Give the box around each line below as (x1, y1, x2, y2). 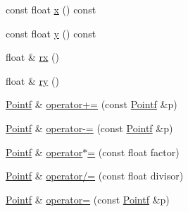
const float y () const (6, 25, 96, 40)
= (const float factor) (87, 144, 180, 159)
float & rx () (6, 49, 59, 64)
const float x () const (6, 2, 96, 16)
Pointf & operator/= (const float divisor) (6, 168, 184, 183)
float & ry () (6, 73, 59, 88)
